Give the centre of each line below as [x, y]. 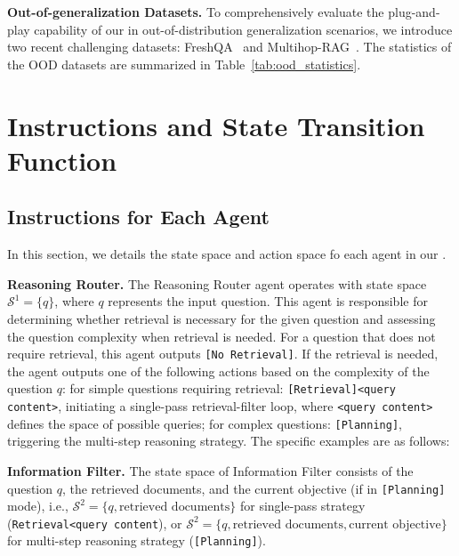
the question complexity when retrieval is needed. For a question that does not [221, 336]
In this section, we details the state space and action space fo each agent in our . [227, 254]
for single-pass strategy [302, 506]
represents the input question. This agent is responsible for [268, 301]
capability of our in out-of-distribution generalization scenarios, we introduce [243, 29]
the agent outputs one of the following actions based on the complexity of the [218, 371]
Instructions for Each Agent [138, 217]
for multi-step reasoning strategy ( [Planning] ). [137, 540]
